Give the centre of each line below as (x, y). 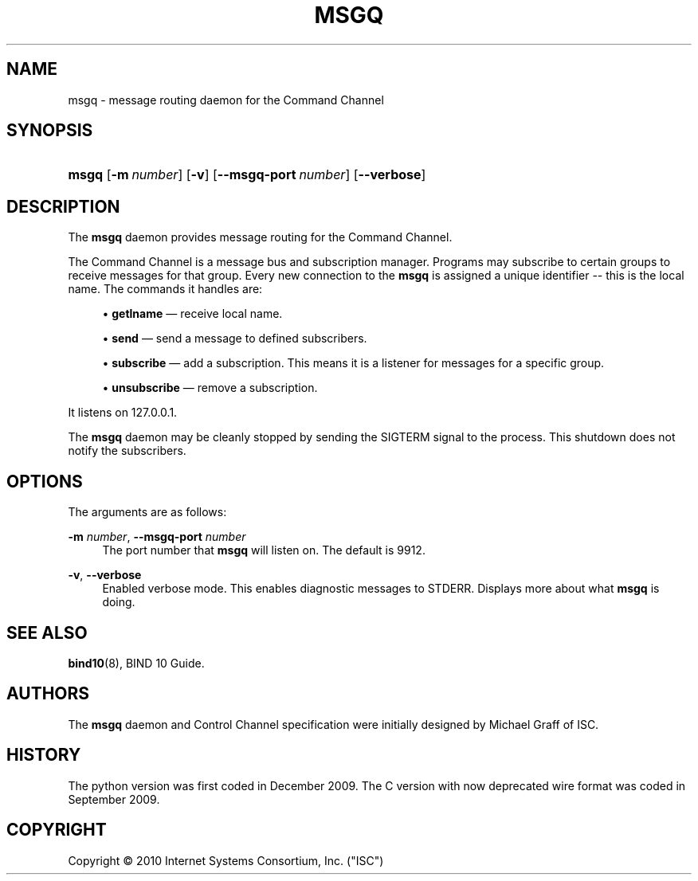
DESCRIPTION (63, 206)
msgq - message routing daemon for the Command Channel (226, 100)
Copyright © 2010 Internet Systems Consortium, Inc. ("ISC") (226, 860)
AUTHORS (48, 694)
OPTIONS (45, 481)
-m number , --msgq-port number (157, 537)
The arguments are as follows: (147, 512)
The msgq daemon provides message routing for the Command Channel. (260, 237)
